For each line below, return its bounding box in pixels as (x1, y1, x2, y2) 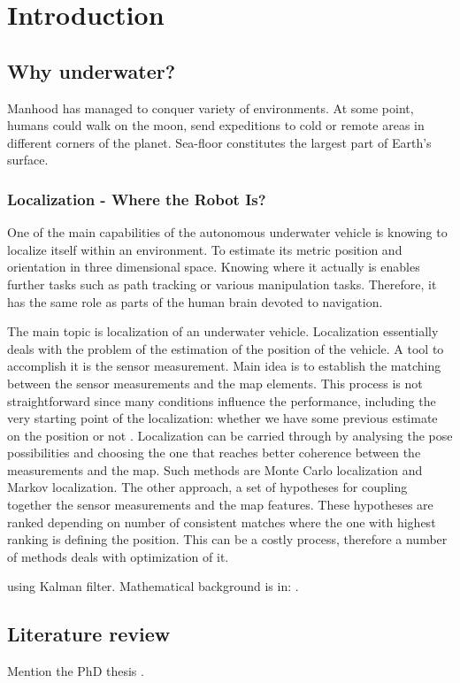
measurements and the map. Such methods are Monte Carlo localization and (7, 460, 423, 479)
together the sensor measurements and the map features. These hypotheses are (7, 495, 433, 514)
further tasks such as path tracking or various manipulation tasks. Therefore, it (7, 274, 437, 293)
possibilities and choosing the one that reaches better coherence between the (7, 443, 421, 462)
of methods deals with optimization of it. (7, 547, 229, 565)
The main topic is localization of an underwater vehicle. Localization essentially (7, 322, 439, 341)
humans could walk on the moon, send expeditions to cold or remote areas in (7, 116, 425, 134)
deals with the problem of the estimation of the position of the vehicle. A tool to (7, 339, 444, 357)
